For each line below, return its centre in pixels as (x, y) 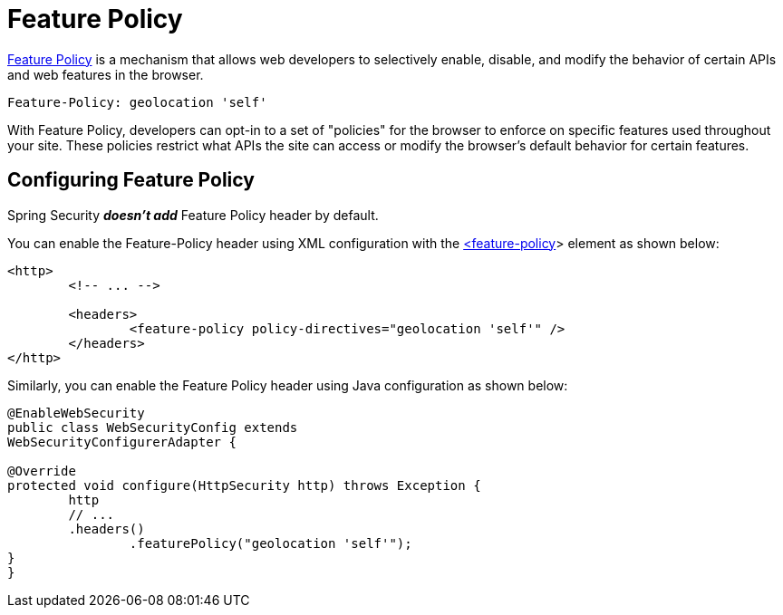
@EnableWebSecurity (76, 413)
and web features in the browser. (106, 74)
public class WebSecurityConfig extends (153, 427)
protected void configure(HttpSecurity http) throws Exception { (244, 485)
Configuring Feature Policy (131, 180)
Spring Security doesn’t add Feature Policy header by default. (193, 215)
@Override (42, 471)
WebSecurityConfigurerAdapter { (122, 442)
